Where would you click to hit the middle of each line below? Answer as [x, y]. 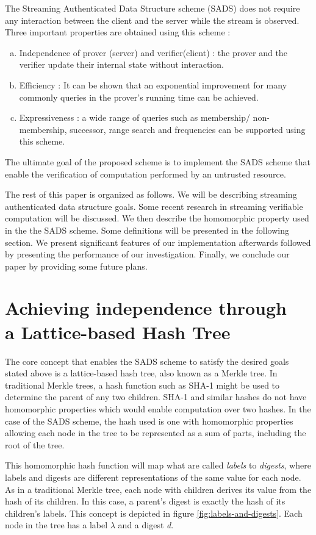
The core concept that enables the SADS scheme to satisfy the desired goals [147, 361]
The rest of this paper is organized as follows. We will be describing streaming [151, 194]
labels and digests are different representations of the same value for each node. [153, 477]
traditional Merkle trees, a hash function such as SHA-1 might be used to [142, 385]
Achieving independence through [146, 308]
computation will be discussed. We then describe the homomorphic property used [157, 218]
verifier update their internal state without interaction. [121, 64]
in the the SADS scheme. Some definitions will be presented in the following [147, 230]
